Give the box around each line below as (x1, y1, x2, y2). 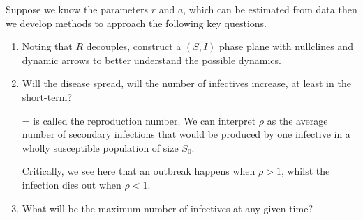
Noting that (22, 39, 73, 54)
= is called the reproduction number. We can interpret (22, 113, 256, 127)
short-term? (22, 89, 73, 104)
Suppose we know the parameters (6, 2, 148, 16)
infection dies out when (22, 177, 121, 191)
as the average (267, 113, 328, 127)
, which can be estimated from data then (183, 2, 357, 16)
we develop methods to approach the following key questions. (6, 15, 267, 30)
